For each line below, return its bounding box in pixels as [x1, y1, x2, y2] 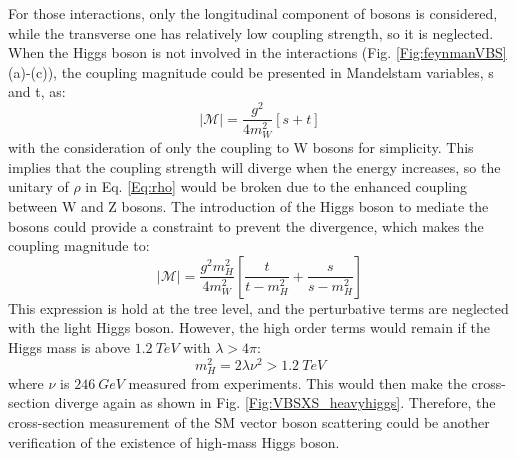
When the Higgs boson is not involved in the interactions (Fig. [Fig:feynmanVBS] [8, 42, 507, 63]
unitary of [8, 176, 69, 197]
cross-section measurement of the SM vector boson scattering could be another [8, 411, 490, 432]
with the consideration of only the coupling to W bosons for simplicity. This [8, 137, 474, 158]
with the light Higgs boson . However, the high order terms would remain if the [8, 317, 490, 338]
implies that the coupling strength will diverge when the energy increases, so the [8, 156, 501, 177]
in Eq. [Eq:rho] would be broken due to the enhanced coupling [85, 176, 467, 197]
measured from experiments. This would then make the [128, 372, 467, 393]
